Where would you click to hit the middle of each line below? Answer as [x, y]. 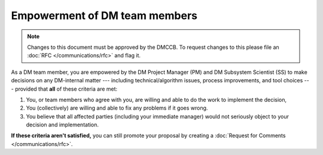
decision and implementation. [62, 125]
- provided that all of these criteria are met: [64, 89]
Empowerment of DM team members [104, 15]
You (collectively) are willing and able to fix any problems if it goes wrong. [117, 108]
